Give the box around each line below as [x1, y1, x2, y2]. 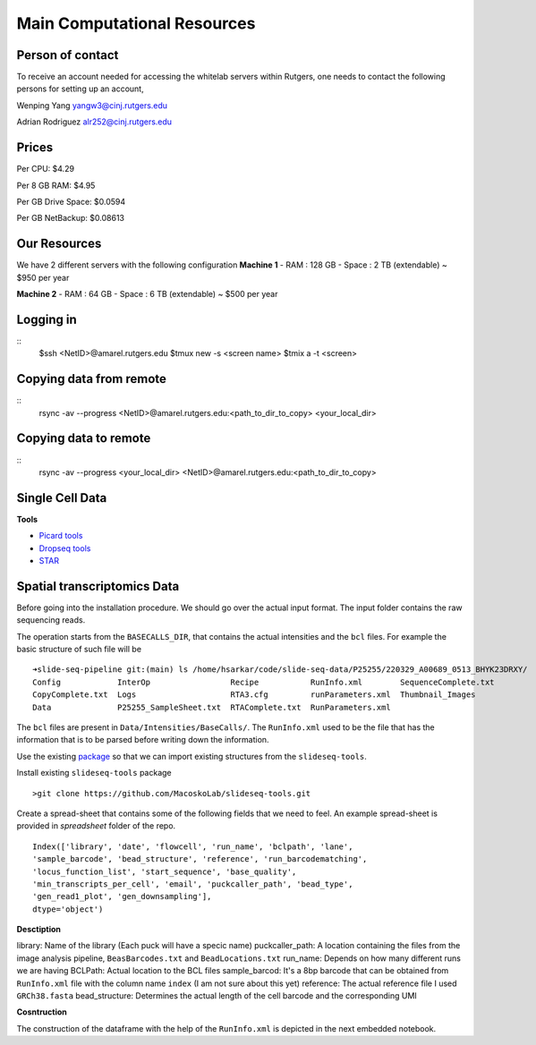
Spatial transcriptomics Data [16, 578, 180, 594]
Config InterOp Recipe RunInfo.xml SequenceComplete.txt [32, 676, 496, 687]
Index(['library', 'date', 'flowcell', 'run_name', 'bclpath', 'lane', [32, 841, 353, 852]
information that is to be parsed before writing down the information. [16, 735, 269, 745]
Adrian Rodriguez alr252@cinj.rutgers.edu [16, 116, 173, 127]
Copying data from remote [16, 371, 167, 387]
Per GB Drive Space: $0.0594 [16, 196, 126, 207]
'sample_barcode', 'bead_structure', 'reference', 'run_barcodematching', [32, 854, 368, 864]
